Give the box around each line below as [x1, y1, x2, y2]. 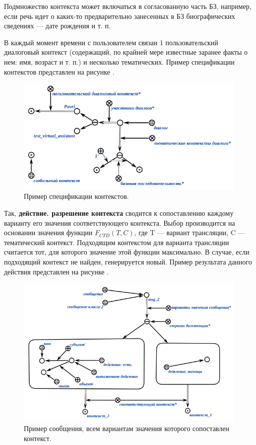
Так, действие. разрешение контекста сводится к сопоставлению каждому [4, 208, 234, 218]
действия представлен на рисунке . [4, 266, 109, 276]
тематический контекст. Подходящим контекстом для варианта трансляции [4, 237, 229, 247]
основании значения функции [4, 227, 93, 238]
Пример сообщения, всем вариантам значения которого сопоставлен [24, 423, 229, 433]
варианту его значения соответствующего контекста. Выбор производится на [4, 217, 235, 228]
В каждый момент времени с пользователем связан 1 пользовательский [4, 37, 218, 47]
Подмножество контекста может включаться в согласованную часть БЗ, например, [4, 1, 252, 11]
